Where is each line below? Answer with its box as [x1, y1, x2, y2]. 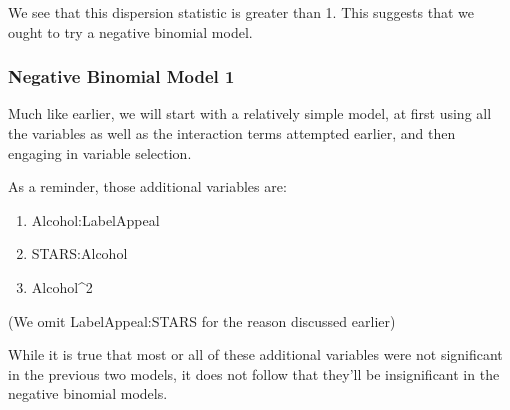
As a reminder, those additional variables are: [8, 176, 287, 197]
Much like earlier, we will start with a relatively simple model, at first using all [8, 103, 492, 124]
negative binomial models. [8, 383, 168, 404]
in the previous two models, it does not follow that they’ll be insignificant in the [8, 363, 500, 384]
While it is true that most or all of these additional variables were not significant [8, 344, 503, 365]
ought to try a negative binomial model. [8, 21, 253, 42]
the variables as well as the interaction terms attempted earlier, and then [8, 123, 456, 143]
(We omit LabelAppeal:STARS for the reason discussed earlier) [8, 310, 396, 331]
